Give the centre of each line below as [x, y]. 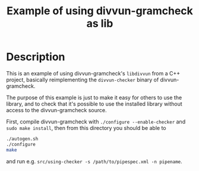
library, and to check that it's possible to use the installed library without [94, 104]
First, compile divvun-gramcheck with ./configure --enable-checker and [96, 121]
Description [36, 57]
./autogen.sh [22, 139]
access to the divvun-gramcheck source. [56, 110]
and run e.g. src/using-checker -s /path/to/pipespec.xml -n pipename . [94, 161]
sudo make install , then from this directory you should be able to [86, 128]
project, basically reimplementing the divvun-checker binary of [83, 80]
